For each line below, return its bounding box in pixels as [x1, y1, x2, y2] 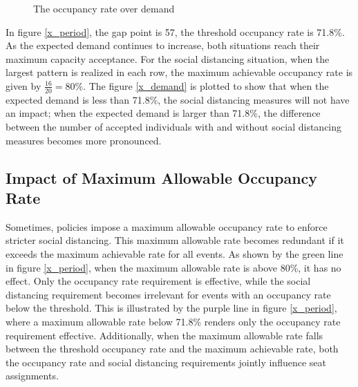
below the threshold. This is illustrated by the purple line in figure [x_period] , [6, 301, 337, 315]
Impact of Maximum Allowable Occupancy [6, 167, 318, 188]
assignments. [6, 368, 59, 383]
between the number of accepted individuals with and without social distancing [6, 119, 342, 133]
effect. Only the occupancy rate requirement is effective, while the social [6, 274, 311, 288]
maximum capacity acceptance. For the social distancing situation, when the [6, 51, 330, 66]
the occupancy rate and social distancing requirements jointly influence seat [6, 355, 326, 369]
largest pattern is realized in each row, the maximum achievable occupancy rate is [6, 65, 353, 79]
